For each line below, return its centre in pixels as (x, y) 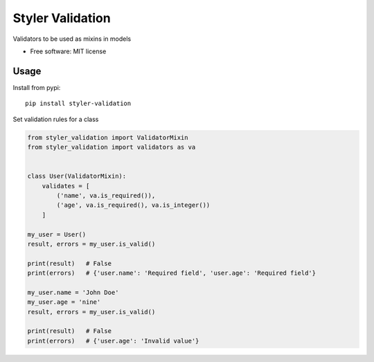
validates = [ (66, 186)
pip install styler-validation (78, 103)
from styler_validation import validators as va (112, 147)
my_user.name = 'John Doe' (73, 292)
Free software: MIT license (68, 51)
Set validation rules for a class (56, 119)
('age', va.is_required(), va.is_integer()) (133, 205)
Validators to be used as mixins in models (72, 39)
